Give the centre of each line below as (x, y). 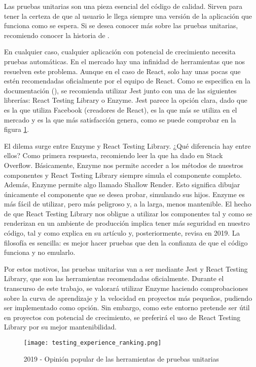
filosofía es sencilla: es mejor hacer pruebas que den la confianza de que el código (126, 242)
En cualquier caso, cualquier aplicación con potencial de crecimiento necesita (120, 52)
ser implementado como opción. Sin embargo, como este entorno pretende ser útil (127, 307)
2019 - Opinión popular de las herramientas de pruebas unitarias (121, 358)
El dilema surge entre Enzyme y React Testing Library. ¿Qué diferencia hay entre (128, 145)
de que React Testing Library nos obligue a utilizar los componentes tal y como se (128, 213)
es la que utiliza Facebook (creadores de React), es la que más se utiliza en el (121, 109)
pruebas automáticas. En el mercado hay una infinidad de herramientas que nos (125, 61)
